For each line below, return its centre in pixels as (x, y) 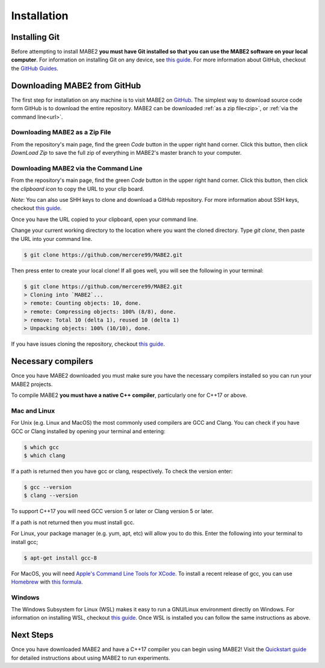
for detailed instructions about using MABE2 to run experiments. (91, 658)
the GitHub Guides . (35, 68)
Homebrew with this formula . (47, 582)
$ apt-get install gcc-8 (60, 558)
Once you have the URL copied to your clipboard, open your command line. (104, 219)
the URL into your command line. (52, 239)
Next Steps (32, 635)
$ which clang (45, 456)
